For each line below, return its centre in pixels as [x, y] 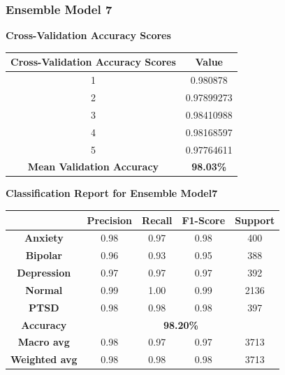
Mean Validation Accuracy [93, 167]
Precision [110, 220]
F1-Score [204, 220]
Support [255, 220]
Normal [44, 289]
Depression [44, 273]
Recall [157, 220]
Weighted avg [44, 359]
